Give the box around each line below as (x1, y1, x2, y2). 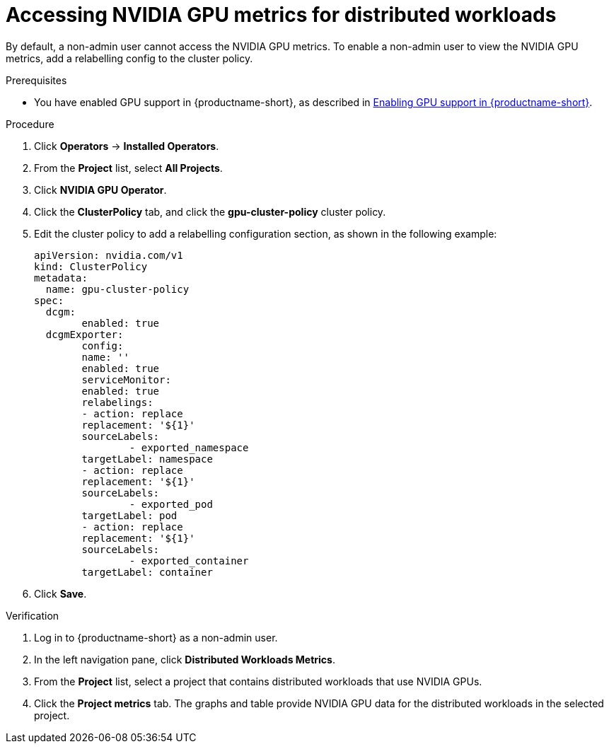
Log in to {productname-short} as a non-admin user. (34, 631, 278, 644)
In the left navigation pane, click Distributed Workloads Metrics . (34, 653, 335, 666)
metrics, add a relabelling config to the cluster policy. (6, 52, 253, 64)
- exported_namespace (129, 441, 249, 453)
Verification (6, 609, 59, 622)
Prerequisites (6, 74, 67, 86)
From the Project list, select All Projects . (34, 161, 223, 174)
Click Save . (34, 587, 87, 600)
